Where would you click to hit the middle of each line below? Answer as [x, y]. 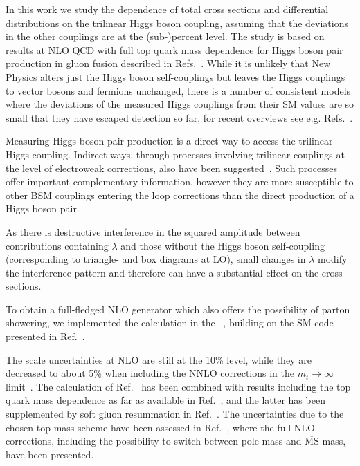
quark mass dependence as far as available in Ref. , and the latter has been [165, 400]
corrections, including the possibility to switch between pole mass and [154, 441]
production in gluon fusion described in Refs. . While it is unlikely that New [168, 63]
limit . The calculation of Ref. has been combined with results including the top [178, 386]
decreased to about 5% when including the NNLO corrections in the [150, 373]
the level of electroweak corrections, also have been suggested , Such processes [171, 168]
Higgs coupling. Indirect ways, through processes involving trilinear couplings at [175, 154]
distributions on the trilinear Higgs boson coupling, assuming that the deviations [177, 22]
